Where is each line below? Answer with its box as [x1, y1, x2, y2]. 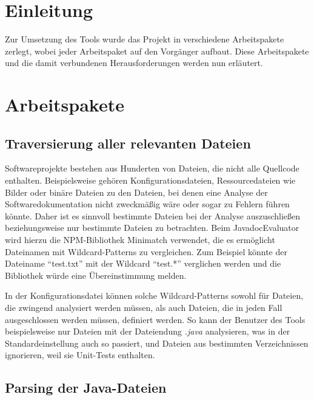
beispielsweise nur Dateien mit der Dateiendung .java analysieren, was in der [5, 325, 290, 338]
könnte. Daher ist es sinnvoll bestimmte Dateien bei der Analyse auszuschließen [5, 209, 301, 222]
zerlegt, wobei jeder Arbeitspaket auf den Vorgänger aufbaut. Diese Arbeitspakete [5, 44, 309, 57]
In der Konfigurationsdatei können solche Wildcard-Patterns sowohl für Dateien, [5, 289, 304, 302]
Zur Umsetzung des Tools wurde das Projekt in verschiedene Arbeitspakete [5, 33, 284, 45]
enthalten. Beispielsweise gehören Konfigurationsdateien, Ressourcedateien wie [5, 174, 296, 187]
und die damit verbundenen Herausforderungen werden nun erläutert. [5, 56, 263, 69]
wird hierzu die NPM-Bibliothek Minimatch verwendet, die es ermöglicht [5, 233, 275, 246]
